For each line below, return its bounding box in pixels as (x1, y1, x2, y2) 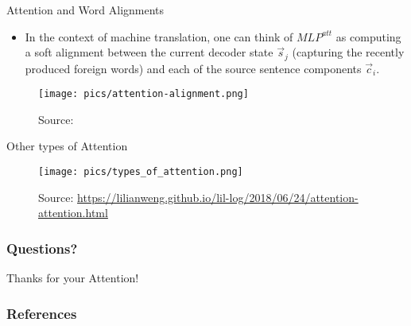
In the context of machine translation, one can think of (25, 28, 293, 45)
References (6, 303, 77, 323)
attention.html (38, 204, 108, 221)
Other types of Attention (6, 138, 128, 154)
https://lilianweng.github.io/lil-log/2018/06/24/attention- (77, 188, 359, 205)
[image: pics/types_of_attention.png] (38, 166, 243, 178)
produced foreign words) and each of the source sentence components (25, 60, 362, 76)
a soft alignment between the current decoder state (25, 44, 273, 60)
